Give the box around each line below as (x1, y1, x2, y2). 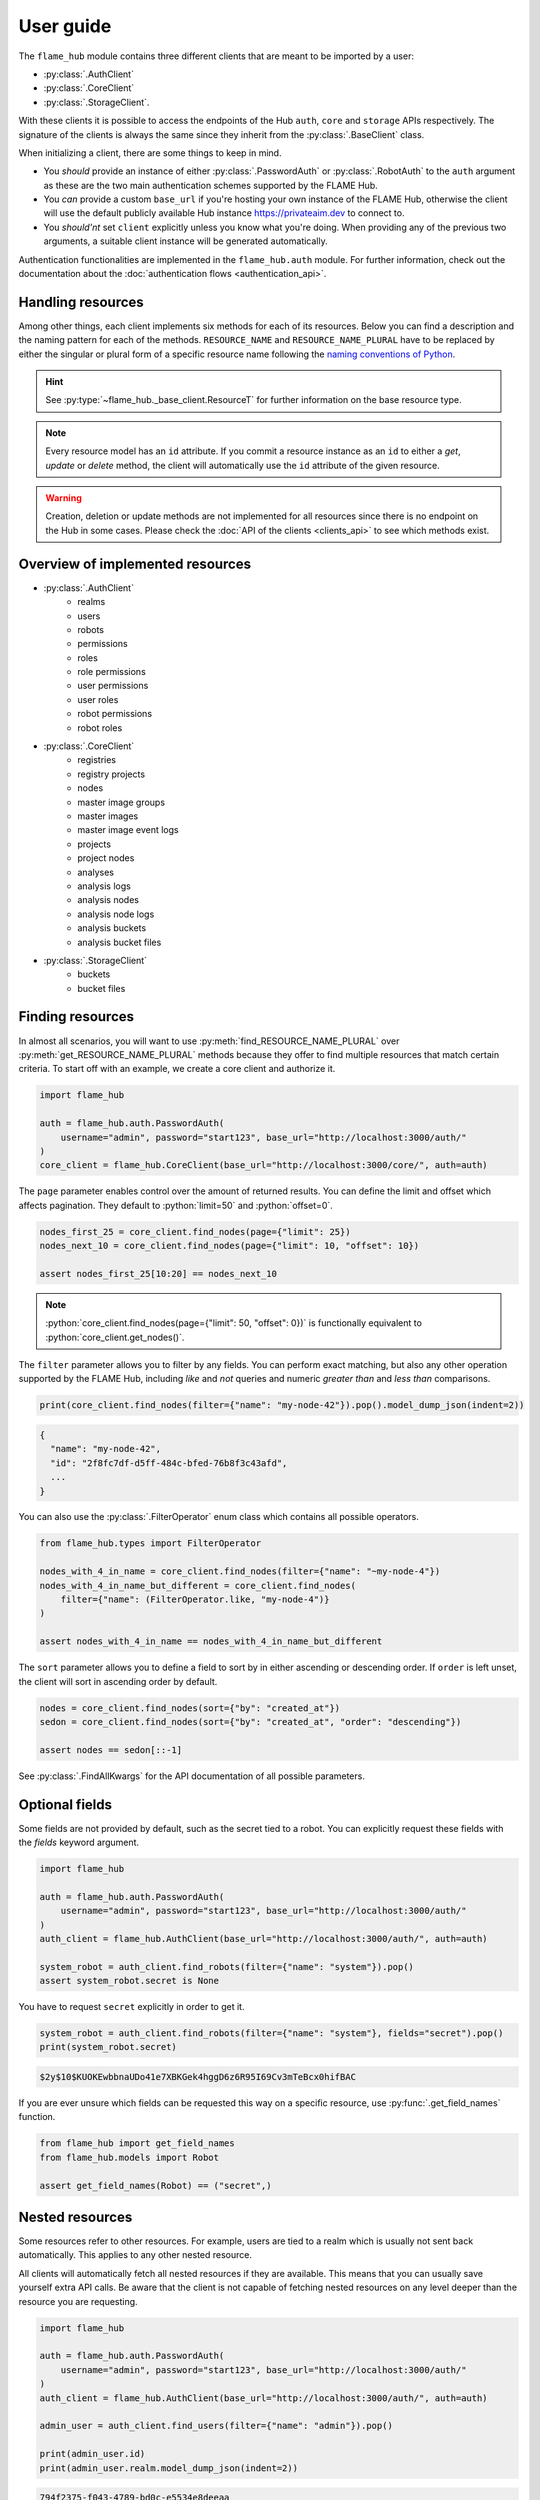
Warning (45, 492, 82, 504)
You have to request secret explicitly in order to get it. (18, 2001, 245, 2013)
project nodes (77, 852, 135, 864)
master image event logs (77, 824, 179, 836)
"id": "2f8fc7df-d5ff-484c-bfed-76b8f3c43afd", (50, 1457, 288, 1469)
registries (77, 754, 117, 766)
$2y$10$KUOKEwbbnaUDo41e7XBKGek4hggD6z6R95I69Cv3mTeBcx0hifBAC (39, 2071, 357, 2083)
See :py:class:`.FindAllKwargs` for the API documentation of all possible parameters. (18, 1770, 365, 1782)
